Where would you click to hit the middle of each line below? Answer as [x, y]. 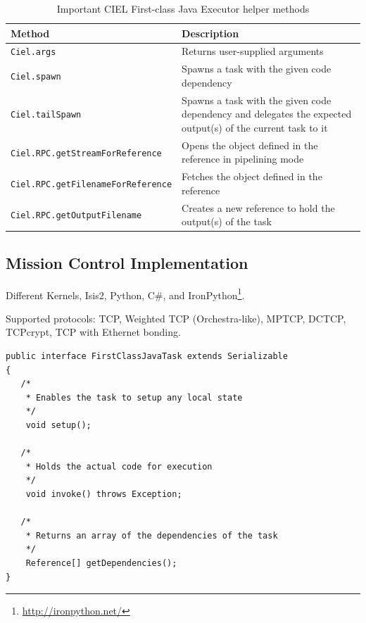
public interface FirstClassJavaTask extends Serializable [147, 357]
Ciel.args [33, 52]
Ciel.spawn [36, 77]
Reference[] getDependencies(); [101, 563]
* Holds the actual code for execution [119, 466]
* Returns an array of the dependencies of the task [152, 535]
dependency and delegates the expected [267, 114]
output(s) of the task [227, 221]
